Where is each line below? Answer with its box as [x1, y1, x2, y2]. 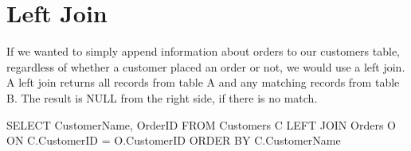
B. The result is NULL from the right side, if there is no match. [6, 89, 318, 106]
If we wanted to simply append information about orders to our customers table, [6, 43, 401, 60]
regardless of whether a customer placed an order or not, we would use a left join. [6, 58, 405, 75]
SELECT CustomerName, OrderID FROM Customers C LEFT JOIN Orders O [6, 116, 396, 133]
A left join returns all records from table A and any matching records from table [6, 74, 400, 91]
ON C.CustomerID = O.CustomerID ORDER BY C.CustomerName [6, 132, 341, 149]
